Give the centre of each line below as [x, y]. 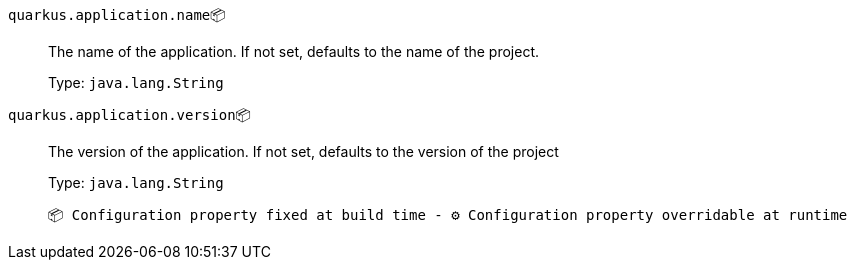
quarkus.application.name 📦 [117, 14]
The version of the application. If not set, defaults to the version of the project [303, 151]
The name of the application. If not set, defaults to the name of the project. [294, 51]
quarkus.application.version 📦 [129, 114]
